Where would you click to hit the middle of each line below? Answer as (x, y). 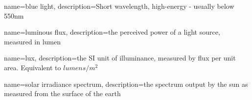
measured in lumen (33, 41)
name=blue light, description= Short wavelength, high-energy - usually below (119, 6)
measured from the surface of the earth (62, 93)
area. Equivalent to (33, 67)
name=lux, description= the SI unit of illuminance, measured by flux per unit (120, 58)
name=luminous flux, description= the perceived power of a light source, (112, 32)
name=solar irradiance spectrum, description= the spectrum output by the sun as (126, 84)
